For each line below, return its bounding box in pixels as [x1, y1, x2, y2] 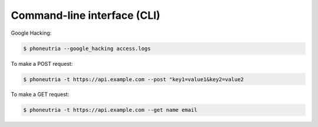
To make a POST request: [11, 60, 73, 67]
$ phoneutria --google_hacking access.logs [23, 45, 151, 52]
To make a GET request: [11, 91, 69, 98]
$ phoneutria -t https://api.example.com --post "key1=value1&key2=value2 [23, 76, 244, 82]
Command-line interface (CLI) [11, 9, 161, 22]
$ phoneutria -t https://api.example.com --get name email [23, 106, 197, 113]
